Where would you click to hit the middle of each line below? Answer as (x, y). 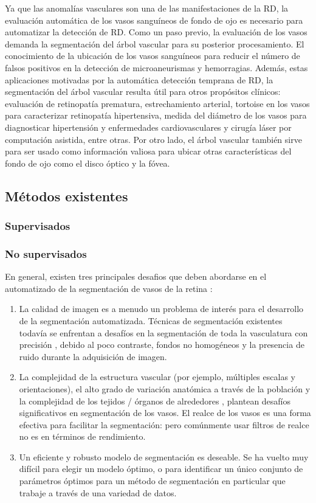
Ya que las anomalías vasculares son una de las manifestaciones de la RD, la (147, 8)
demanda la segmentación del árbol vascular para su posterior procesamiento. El (155, 43)
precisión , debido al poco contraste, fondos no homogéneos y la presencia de (162, 345)
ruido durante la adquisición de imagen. (93, 356)
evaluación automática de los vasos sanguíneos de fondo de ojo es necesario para (154, 20)
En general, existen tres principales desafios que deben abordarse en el (136, 276)
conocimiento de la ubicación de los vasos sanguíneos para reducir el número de (153, 56)
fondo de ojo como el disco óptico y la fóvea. (88, 163)
